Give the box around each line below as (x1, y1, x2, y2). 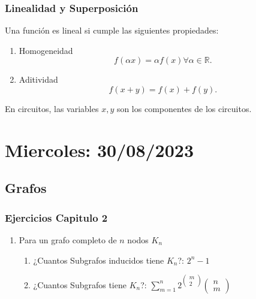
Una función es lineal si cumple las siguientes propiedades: (5, 24, 219, 37)
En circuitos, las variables (5, 102, 99, 114)
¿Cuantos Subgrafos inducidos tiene (33, 253, 164, 266)
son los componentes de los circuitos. (116, 102, 252, 114)
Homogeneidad (19, 44, 73, 56)
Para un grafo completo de (19, 233, 117, 246)
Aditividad (19, 73, 58, 86)
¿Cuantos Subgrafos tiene (33, 278, 127, 291)
